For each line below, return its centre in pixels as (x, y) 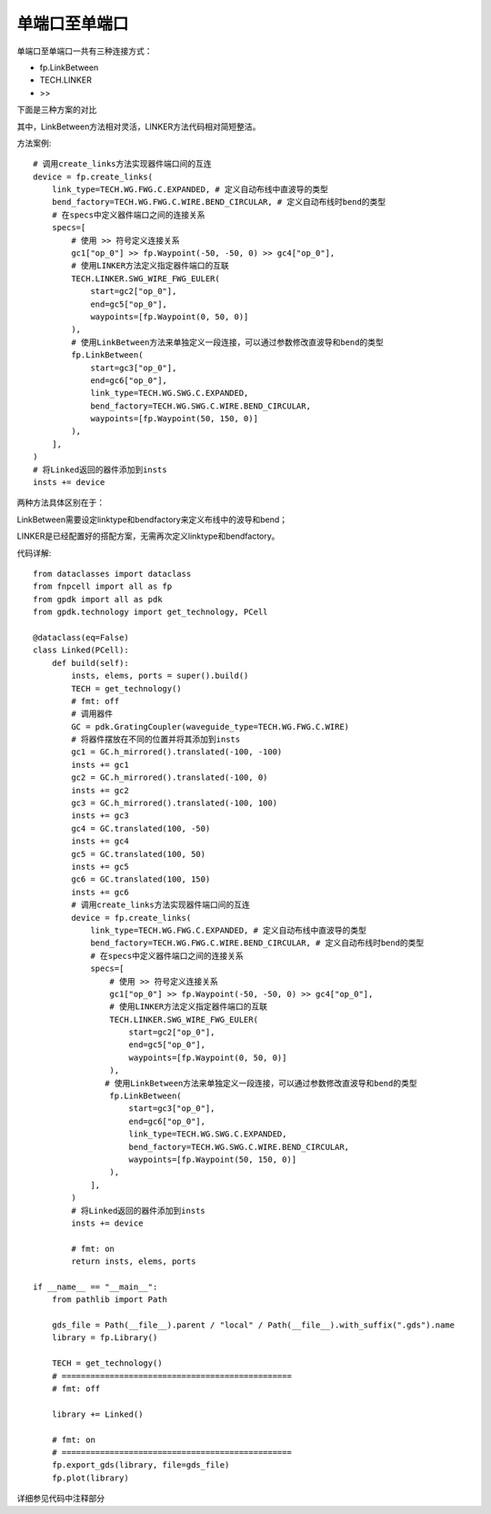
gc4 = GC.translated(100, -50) (141, 828)
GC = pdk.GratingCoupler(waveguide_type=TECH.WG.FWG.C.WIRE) (210, 727)
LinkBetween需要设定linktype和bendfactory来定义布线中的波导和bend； (152, 520)
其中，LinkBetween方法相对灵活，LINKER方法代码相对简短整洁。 (139, 126)
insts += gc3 (100, 816)
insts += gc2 (100, 790)
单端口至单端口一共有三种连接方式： (85, 51)
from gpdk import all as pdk (98, 599)
